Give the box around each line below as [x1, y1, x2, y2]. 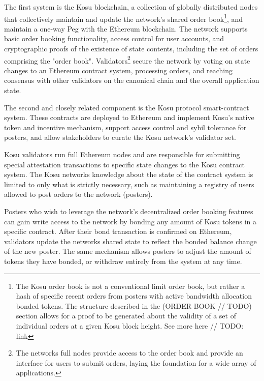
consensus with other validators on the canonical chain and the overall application [4, 75, 259, 85]
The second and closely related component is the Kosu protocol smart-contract [4, 102, 249, 112]
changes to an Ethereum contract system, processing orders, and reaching [4, 65, 233, 75]
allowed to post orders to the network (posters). [4, 189, 153, 199]
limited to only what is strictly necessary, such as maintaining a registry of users [4, 179, 254, 189]
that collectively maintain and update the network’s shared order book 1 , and [4, 12, 243, 24]
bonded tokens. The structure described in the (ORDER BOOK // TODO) [16, 300, 252, 311]
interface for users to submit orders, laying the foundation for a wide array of [16, 357, 256, 368]
